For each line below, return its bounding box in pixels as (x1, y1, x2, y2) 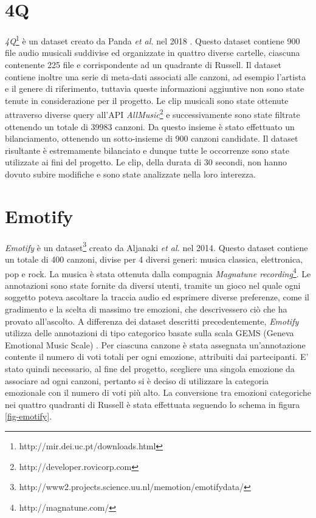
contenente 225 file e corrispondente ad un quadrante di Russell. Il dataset (5, 58, 281, 71)
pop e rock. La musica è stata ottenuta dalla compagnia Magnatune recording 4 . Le (5, 265, 311, 280)
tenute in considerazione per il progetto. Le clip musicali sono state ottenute (5, 94, 289, 106)
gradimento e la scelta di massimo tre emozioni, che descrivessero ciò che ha (5, 302, 287, 315)
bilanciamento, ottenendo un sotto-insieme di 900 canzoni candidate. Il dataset (5, 132, 298, 145)
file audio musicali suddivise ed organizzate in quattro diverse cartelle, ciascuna (5, 46, 300, 59)
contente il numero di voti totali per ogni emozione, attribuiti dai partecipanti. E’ (5, 350, 309, 363)
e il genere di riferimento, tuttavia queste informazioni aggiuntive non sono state (5, 82, 304, 95)
